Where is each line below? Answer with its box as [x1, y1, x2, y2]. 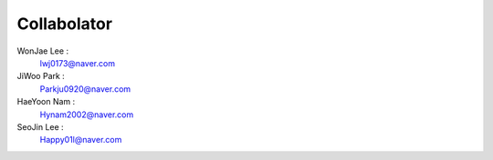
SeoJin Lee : [16, 121, 64, 132]
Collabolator [16, 14, 113, 34]
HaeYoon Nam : [16, 96, 76, 107]
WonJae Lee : [16, 45, 68, 56]
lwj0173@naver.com [39, 57, 116, 68]
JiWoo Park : [16, 71, 66, 82]
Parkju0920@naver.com [39, 83, 131, 95]
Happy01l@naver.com [39, 135, 122, 145]
